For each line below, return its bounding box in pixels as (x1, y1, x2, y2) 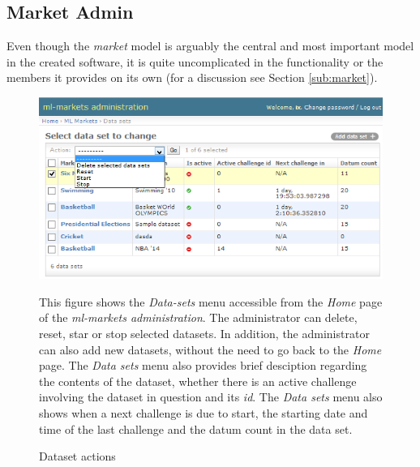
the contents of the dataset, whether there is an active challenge (39, 372, 357, 389)
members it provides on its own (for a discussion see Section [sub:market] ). (6, 69, 378, 86)
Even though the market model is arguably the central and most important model (6, 37, 414, 54)
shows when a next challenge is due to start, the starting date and (39, 405, 368, 422)
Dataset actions (39, 448, 116, 465)
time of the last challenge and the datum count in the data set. (39, 420, 353, 437)
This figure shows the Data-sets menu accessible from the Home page (39, 293, 383, 310)
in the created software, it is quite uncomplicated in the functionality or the (6, 53, 384, 70)
